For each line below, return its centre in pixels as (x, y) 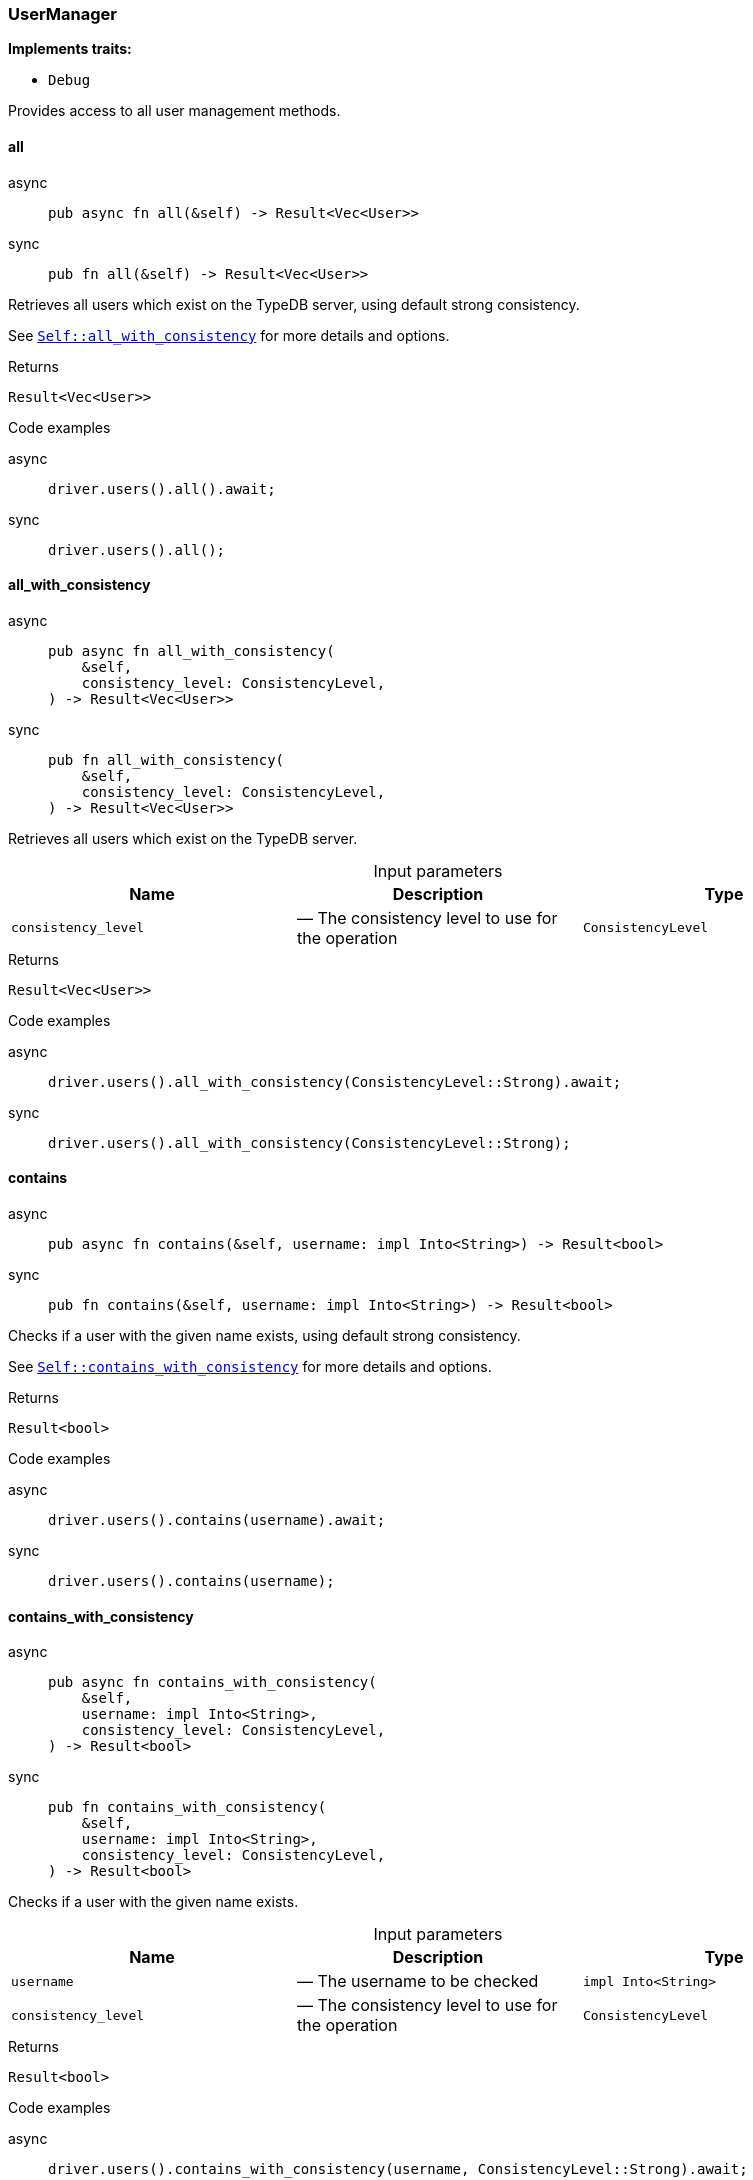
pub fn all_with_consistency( (166, 759)
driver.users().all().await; (162, 488)
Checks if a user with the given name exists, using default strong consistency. (264, 1336)
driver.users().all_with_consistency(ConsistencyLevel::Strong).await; (335, 1081)
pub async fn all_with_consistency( (191, 650)
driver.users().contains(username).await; (217, 1520)
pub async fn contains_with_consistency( (212, 1682)
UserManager (62, 14)
